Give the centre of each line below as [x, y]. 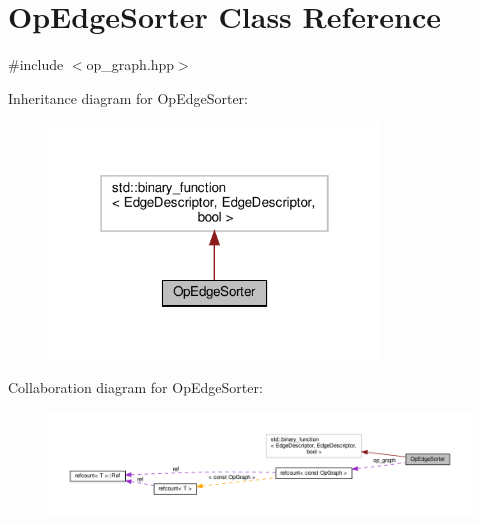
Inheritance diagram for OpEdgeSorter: [128, 97]
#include [36, 64]
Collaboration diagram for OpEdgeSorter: [135, 387]
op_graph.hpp [130, 64]
